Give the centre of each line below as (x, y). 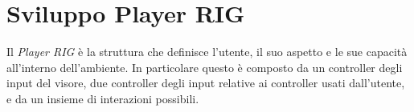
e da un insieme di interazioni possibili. (103, 98)
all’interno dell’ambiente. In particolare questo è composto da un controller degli (205, 67)
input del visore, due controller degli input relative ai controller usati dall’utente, (206, 83)
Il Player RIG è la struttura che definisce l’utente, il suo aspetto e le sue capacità (207, 52)
